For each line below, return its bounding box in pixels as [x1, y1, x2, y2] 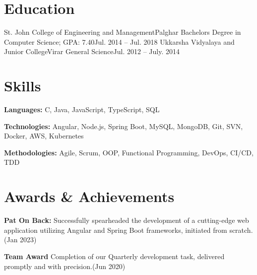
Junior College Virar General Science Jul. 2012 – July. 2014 [4, 46, 180, 57]
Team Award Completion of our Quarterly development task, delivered [4, 251, 225, 261]
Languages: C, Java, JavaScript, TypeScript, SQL [4, 104, 160, 115]
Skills [4, 75, 41, 96]
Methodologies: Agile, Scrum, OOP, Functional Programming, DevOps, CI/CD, [4, 147, 254, 157]
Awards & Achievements [4, 186, 175, 206]
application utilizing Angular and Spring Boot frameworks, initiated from [4, 224, 227, 235]
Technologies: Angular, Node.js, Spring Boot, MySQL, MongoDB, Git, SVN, [4, 121, 243, 131]
